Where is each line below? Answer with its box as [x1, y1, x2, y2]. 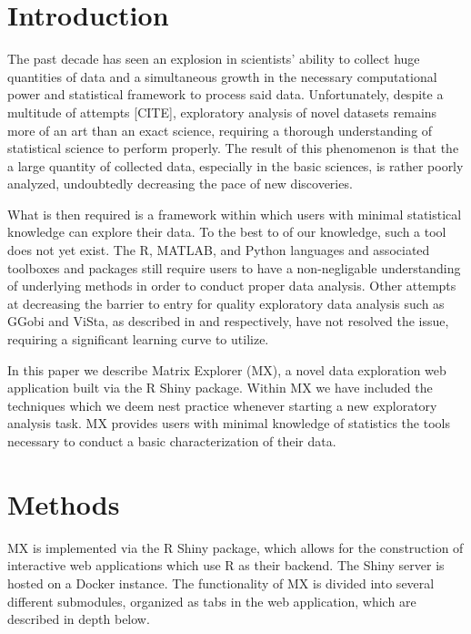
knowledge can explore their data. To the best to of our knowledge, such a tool [7, 222, 446, 241]
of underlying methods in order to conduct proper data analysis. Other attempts [7, 276, 456, 295]
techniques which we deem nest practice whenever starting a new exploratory [7, 395, 437, 414]
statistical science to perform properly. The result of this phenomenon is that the [7, 138, 459, 158]
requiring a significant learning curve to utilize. [7, 330, 269, 349]
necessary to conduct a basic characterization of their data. [7, 432, 336, 450]
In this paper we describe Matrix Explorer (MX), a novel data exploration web [7, 360, 446, 379]
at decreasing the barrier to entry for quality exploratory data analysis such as [7, 293, 445, 312]
